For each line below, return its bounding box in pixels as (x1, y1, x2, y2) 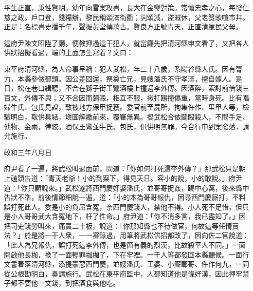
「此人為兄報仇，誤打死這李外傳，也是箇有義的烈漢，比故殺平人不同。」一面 (4, 240, 246, 250)
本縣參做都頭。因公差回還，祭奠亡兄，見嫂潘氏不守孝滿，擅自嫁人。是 (17, 73, 242, 83)
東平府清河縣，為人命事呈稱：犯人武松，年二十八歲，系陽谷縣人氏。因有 (4, 63, 235, 74)
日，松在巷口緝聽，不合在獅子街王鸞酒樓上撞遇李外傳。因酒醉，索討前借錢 (4, 83, 242, 93)
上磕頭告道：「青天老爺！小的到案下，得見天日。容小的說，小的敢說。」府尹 (4, 173, 242, 183)
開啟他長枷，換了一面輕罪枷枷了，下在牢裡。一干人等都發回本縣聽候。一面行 (4, 249, 249, 259)
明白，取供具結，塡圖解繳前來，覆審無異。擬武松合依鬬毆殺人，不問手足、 (10, 111, 249, 121)
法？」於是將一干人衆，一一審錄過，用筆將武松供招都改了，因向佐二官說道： (4, 230, 249, 240)
